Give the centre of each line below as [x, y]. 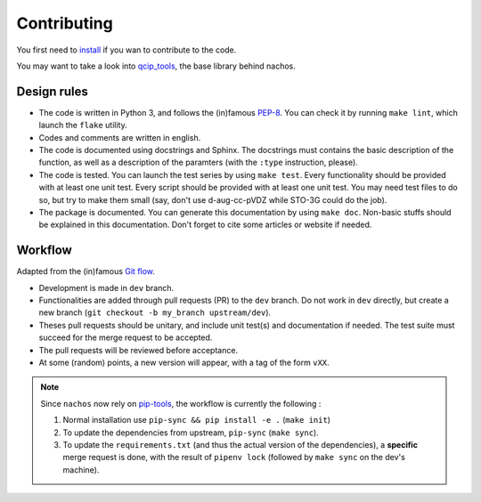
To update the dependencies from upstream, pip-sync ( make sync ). [191, 433]
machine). [81, 470]
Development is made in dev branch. [106, 287]
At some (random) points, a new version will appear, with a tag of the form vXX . [184, 362]
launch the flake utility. [83, 125]
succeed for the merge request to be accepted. [126, 337]
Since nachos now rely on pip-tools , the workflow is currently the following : [181, 403]
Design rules [53, 91]
